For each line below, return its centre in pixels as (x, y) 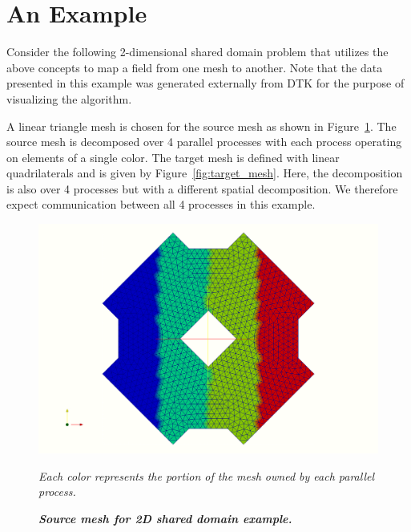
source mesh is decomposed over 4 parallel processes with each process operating (204, 142)
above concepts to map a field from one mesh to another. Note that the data (195, 67)
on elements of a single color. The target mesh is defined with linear (173, 157)
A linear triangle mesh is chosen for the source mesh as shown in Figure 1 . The (201, 126)
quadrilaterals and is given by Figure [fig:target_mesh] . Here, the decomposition (205, 173)
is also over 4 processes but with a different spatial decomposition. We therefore (202, 188)
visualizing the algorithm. (69, 98)
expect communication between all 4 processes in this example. (161, 204)
